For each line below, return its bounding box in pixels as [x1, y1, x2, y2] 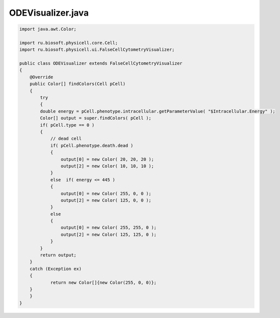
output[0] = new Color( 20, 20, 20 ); [60, 157, 154, 162]
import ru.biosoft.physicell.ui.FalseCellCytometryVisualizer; [19, 47, 175, 52]
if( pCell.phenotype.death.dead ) [50, 142, 133, 148]
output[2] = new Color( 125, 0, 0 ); [60, 197, 152, 203]
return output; [40, 252, 77, 258]
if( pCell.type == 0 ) [40, 122, 95, 128]
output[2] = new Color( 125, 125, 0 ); [60, 231, 157, 237]
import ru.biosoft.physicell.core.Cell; [19, 40, 118, 45]
